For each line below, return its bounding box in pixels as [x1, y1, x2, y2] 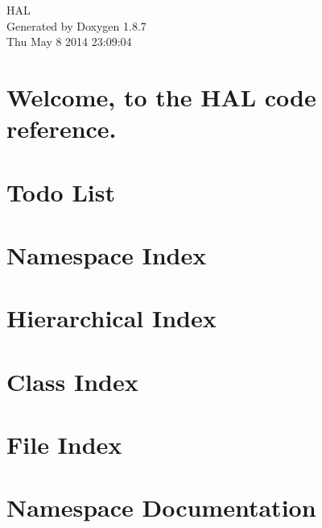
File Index [6, 428, 122, 461]
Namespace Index [6, 238, 207, 271]
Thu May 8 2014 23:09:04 [6, 33, 132, 50]
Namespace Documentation [6, 491, 316, 524]
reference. [6, 112, 117, 145]
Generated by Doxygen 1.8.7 [6, 17, 147, 34]
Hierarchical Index [6, 301, 217, 335]
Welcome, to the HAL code [6, 80, 316, 113]
